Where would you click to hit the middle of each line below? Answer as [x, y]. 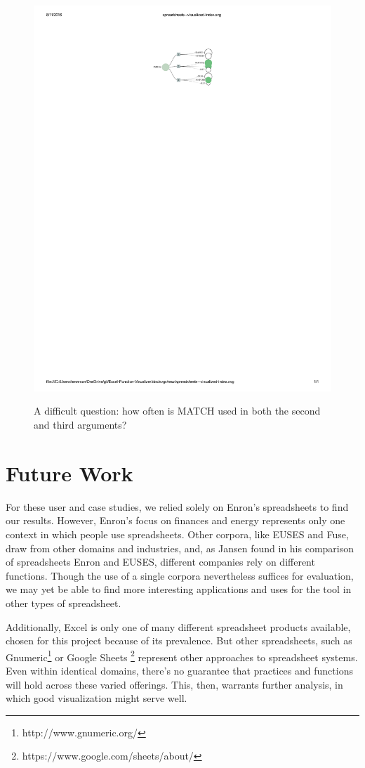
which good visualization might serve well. [97, 698]
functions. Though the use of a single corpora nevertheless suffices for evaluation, [180, 575]
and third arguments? [80, 425]
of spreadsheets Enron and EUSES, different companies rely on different [160, 562]
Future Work [69, 473]
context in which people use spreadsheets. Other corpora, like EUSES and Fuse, [177, 534]
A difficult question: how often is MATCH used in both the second [177, 411]
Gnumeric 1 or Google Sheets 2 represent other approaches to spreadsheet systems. [182, 656]
